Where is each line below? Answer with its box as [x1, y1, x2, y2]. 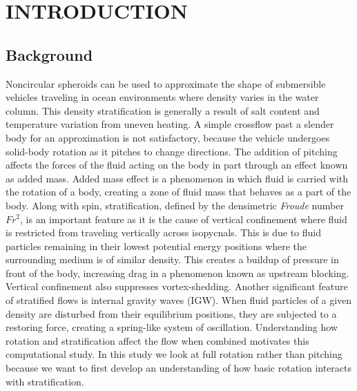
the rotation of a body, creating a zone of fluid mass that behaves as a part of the [6, 184, 351, 199]
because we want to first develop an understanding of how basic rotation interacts [6, 361, 352, 375]
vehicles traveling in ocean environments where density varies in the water [6, 90, 319, 104]
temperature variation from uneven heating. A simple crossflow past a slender [6, 117, 334, 131]
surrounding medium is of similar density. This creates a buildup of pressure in [6, 252, 339, 267]
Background [6, 44, 93, 65]
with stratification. [6, 374, 84, 388]
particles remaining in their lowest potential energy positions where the [6, 238, 307, 253]
